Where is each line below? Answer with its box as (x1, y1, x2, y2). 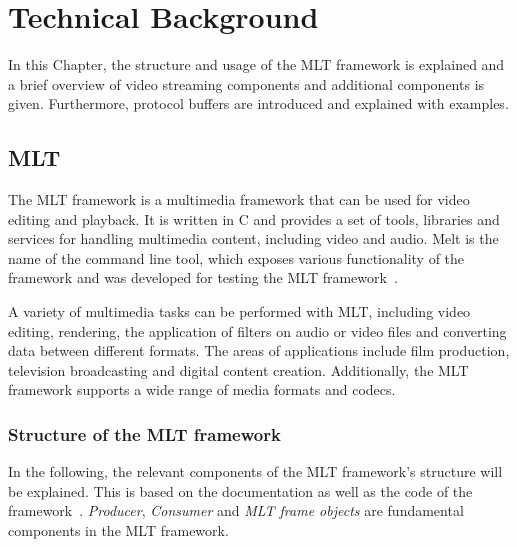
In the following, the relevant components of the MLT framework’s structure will (8, 461, 503, 482)
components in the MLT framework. (8, 520, 229, 541)
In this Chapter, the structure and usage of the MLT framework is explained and (8, 54, 505, 75)
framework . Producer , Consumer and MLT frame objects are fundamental (8, 500, 464, 521)
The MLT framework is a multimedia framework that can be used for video (8, 189, 470, 210)
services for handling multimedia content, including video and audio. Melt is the (8, 228, 499, 249)
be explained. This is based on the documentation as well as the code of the (8, 480, 473, 501)
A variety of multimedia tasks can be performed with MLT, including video (8, 301, 471, 322)
